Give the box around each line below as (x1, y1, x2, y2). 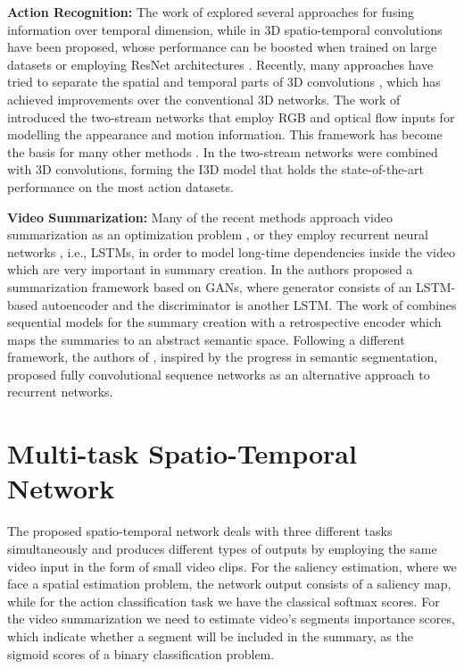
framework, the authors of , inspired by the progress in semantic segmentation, (7, 347, 438, 366)
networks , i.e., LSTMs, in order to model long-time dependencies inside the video (7, 242, 455, 261)
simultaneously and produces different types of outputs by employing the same (7, 539, 437, 557)
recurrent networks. (7, 382, 113, 401)
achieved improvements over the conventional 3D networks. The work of (7, 89, 401, 108)
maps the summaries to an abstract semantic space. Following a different (7, 330, 405, 348)
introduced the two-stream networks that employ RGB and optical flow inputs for (7, 107, 455, 126)
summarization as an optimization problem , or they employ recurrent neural (7, 225, 428, 244)
